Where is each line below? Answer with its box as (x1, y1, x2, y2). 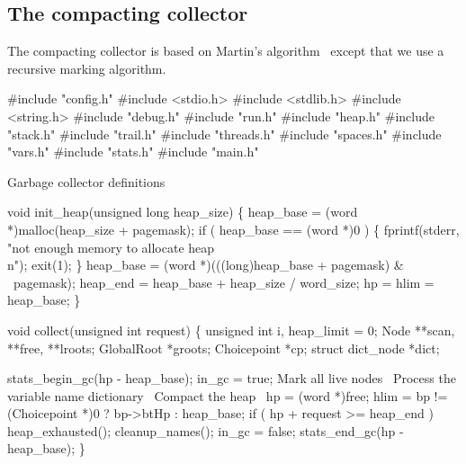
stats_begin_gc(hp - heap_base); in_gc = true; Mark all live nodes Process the (7, 369, 456, 388)
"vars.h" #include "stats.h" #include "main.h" (7, 142, 259, 161)
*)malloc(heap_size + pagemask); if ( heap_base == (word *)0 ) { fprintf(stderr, (7, 219, 460, 238)
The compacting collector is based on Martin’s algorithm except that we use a (7, 41, 444, 60)
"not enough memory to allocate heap (7, 237, 215, 256)
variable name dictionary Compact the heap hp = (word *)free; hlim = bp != (7, 386, 448, 405)
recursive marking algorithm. (7, 58, 166, 77)
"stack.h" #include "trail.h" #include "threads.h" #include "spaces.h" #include (7, 124, 442, 143)
